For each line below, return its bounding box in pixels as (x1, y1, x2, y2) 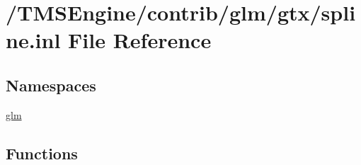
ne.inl (6, 25, 61, 55)
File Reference (68, 25, 212, 55)
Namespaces (6, 74, 96, 96)
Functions (6, 142, 78, 164)
